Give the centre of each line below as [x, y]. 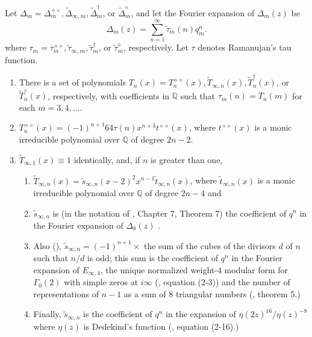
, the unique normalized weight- [159, 269]
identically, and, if [107, 159]
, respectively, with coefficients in [109, 95]
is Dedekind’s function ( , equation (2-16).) [161, 326]
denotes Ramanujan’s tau [245, 47]
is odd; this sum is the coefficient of [153, 258]
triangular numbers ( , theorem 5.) [238, 293]
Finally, [47, 314]
